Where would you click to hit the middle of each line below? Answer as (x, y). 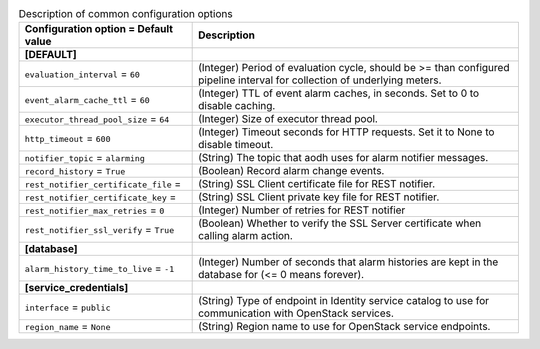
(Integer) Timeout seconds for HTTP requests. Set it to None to (346, 132)
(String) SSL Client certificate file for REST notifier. (316, 184)
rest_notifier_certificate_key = (100, 197)
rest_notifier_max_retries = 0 (94, 210)
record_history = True (75, 171)
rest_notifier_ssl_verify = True (99, 230)
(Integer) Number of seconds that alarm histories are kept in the (348, 262)
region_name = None (67, 327)
